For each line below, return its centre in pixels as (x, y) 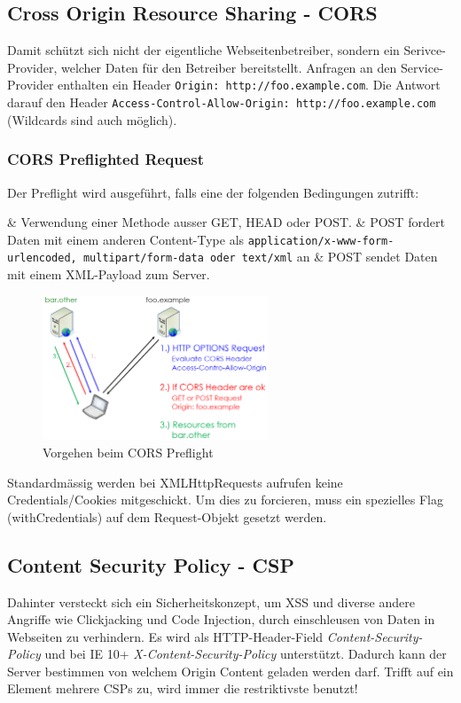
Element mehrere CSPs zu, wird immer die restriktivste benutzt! (183, 688)
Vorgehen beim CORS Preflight (128, 452)
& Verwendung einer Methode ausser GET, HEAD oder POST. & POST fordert (226, 222)
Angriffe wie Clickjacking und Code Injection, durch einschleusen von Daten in (221, 619)
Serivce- (425, 50)
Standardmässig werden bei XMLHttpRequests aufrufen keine (175, 482)
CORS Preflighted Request (105, 159)
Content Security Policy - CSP (151, 564)
